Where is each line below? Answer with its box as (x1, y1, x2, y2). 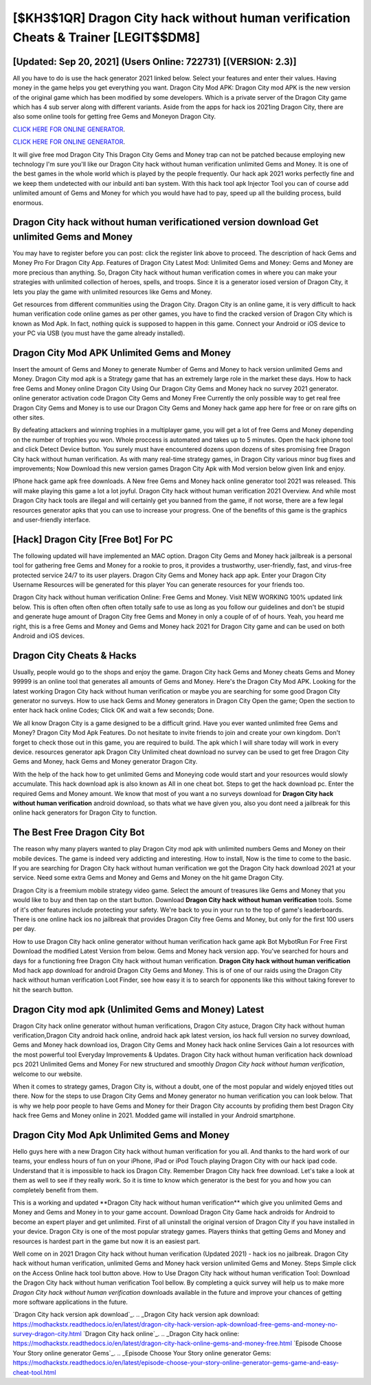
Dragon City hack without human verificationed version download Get (12, 217, 319, 228)
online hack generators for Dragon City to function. (12, 808, 157, 817)
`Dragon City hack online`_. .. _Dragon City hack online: (82, 1330, 240, 1338)
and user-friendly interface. (12, 515, 91, 524)
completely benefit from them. (12, 1185, 99, 1194)
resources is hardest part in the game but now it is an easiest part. (12, 1237, 201, 1245)
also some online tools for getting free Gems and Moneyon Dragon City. (12, 112, 216, 120)
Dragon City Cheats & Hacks (12, 649, 137, 661)
